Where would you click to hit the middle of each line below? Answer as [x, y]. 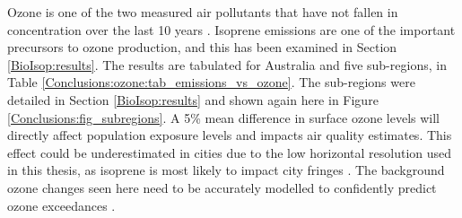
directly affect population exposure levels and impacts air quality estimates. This [230, 135]
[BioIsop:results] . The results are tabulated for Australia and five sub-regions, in [227, 64]
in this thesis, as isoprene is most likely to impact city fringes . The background [226, 170]
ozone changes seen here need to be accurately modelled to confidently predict [222, 187]
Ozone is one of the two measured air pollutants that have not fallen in [203, 12]
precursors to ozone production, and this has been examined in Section [202, 47]
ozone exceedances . [61, 205]
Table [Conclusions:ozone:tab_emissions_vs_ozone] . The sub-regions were [211, 82]
